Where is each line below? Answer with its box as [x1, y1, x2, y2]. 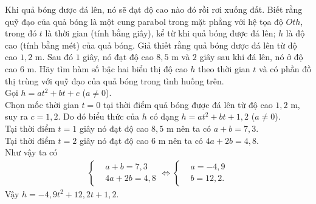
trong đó [5, 27, 37, 39]
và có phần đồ [259, 62, 311, 75]
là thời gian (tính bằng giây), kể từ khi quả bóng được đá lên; [45, 27, 276, 39]
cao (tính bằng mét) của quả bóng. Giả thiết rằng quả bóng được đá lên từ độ [5, 38, 297, 51]
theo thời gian [198, 62, 250, 75]
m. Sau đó [35, 50, 74, 63]
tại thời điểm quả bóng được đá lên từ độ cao [103, 98, 273, 110]
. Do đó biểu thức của [58, 110, 140, 123]
